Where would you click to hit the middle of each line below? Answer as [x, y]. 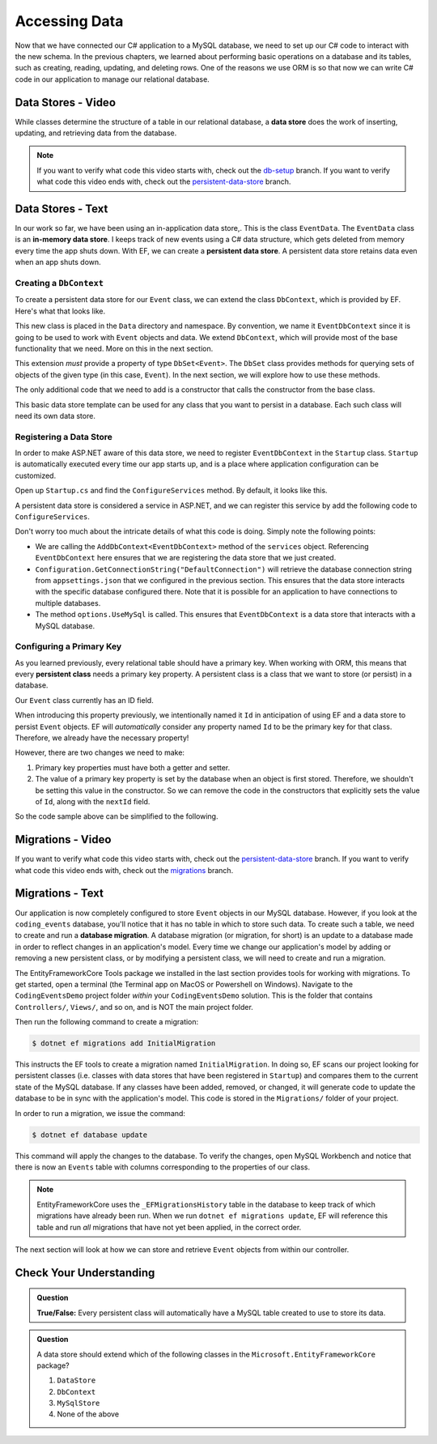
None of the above [88, 1414]
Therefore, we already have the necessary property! [102, 738]
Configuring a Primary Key [68, 646]
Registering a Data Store [64, 437]
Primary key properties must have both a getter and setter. [133, 767]
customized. [36, 475]
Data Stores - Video [66, 102]
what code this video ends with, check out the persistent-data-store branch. [164, 181]
